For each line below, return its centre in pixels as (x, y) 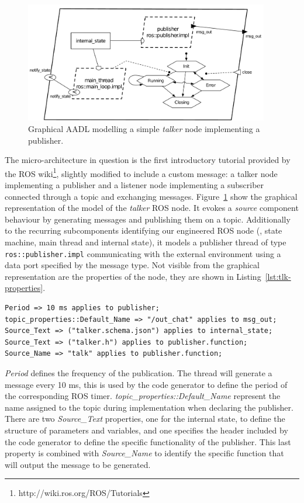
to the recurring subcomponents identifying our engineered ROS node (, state (144, 230)
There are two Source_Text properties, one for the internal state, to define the (145, 419)
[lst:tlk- (278, 276)
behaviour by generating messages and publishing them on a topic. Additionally (148, 219)
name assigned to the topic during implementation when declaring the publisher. (149, 407)
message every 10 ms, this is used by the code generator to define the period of (146, 384)
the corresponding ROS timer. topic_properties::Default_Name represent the (143, 396)
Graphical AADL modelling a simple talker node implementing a (144, 129)
